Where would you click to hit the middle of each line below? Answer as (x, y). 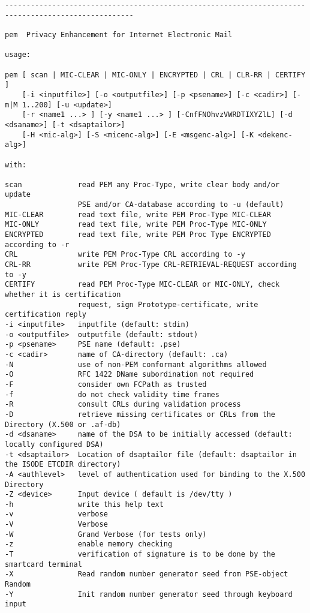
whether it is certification (63, 295)
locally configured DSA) (54, 444)
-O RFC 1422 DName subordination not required (130, 375)
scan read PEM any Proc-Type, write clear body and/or (142, 184)
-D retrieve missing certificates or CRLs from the (140, 414)
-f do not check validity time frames (112, 394)
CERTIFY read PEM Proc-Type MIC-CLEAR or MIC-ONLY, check (142, 285)
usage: (18, 55)
